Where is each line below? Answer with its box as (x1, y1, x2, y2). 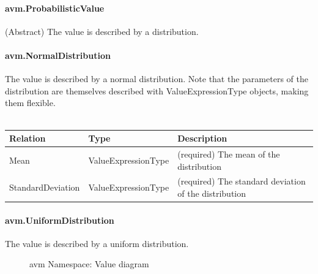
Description (177, 132, 227, 145)
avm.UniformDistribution (5, 213, 114, 226)
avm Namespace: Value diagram (29, 257, 149, 270)
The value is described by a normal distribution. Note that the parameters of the (5, 72, 308, 85)
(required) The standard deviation (177, 175, 306, 188)
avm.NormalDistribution (5, 48, 111, 61)
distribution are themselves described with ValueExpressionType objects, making (5, 84, 309, 97)
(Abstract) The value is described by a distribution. (5, 25, 199, 37)
